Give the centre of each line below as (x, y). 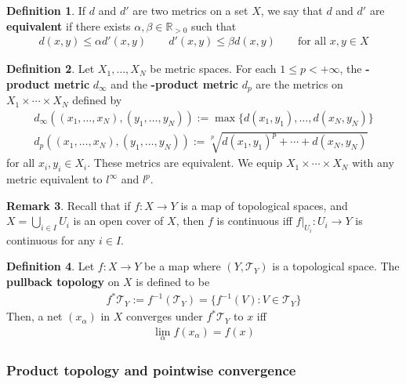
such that (214, 25)
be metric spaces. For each (213, 69)
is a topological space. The (336, 266)
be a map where (183, 266)
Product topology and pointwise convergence (151, 370)
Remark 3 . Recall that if (69, 205)
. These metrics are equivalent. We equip (185, 163)
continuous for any (51, 239)
